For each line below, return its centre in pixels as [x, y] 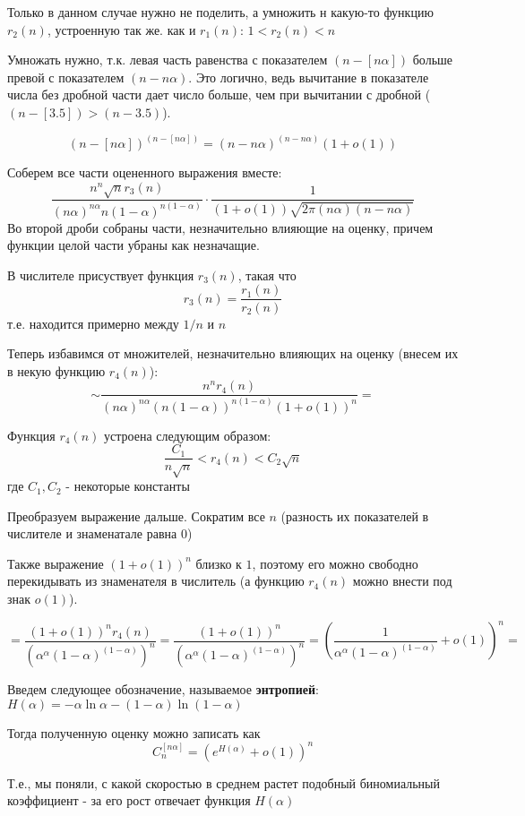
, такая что [267, 275]
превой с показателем [66, 77]
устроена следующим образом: [188, 435]
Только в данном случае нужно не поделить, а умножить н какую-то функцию [220, 12]
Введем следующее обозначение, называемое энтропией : [163, 689]
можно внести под [402, 581]
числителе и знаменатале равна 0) [100, 533]
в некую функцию [56, 370]
